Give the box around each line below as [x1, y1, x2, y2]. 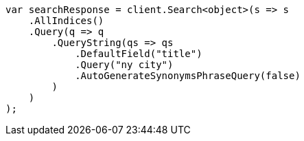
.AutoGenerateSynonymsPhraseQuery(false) [75, 70, 301, 81]
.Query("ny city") [75, 59, 174, 70]
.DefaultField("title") [75, 48, 202, 59]
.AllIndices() [28, 15, 104, 26]
